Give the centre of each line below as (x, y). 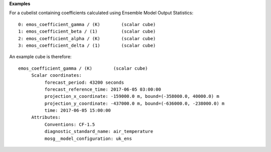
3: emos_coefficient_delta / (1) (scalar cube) (87, 45)
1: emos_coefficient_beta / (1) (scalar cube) (87, 32)
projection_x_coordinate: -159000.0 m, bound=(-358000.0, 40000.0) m (132, 96)
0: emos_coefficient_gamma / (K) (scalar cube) (87, 24)
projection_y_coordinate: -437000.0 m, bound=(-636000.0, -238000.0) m (134, 103)
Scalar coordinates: (57, 75)
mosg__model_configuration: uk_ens (88, 138)
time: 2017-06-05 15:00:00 (78, 111)
